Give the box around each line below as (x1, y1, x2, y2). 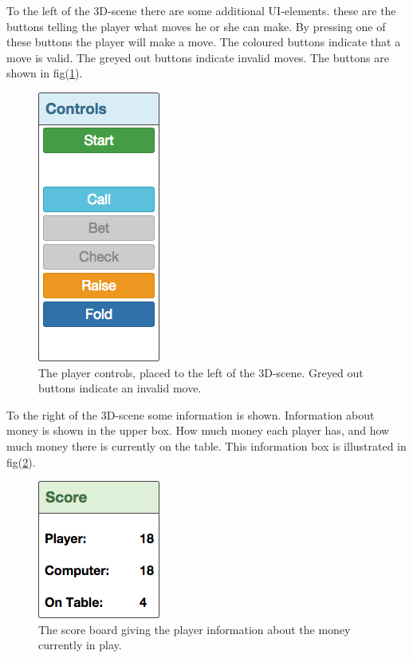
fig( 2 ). (6, 453, 36, 470)
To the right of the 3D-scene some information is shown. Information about (6, 406, 375, 423)
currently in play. (38, 636, 122, 653)
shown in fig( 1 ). (6, 65, 83, 81)
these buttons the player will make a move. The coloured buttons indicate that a (6, 33, 401, 50)
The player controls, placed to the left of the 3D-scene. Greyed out (38, 364, 364, 380)
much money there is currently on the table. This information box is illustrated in (6, 437, 407, 454)
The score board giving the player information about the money (38, 621, 351, 637)
